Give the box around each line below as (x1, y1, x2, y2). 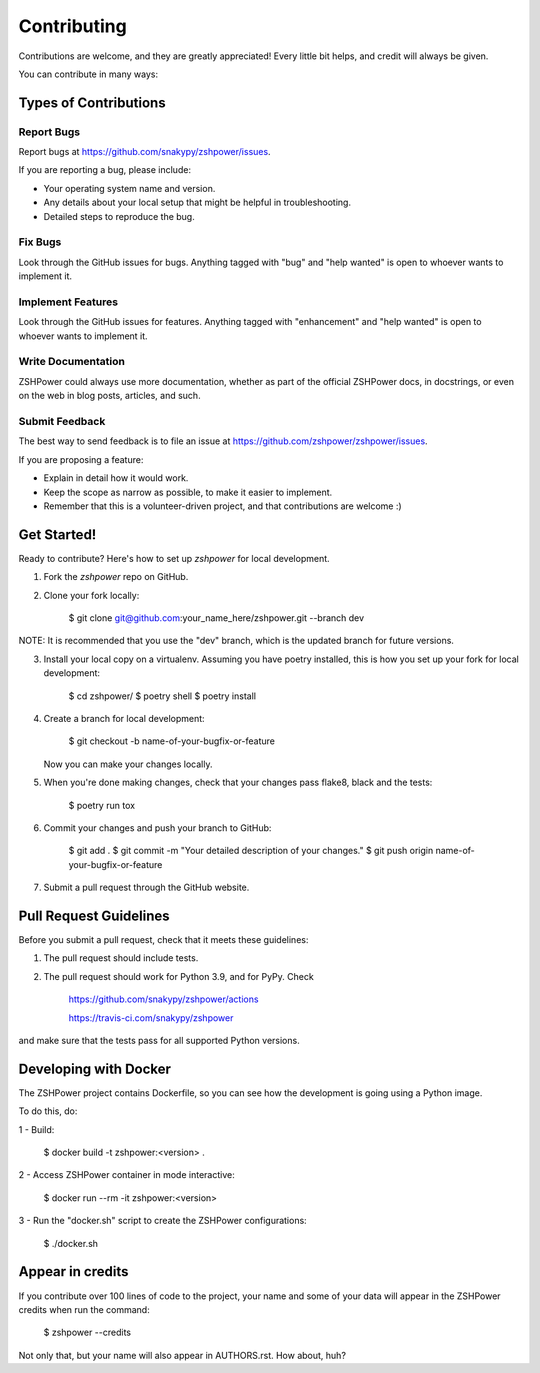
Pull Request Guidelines (18, 907, 170, 924)
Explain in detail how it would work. (43, 472, 189, 484)
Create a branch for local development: (43, 712, 205, 724)
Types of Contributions (18, 94, 166, 111)
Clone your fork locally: (43, 589, 140, 601)
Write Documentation (18, 355, 125, 369)
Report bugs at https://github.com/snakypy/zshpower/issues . (18, 146, 271, 158)
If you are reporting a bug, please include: (18, 164, 192, 176)
